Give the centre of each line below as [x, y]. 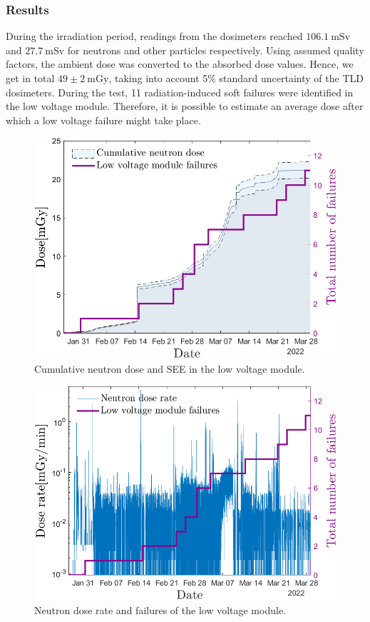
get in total [30, 78]
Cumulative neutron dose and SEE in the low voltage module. [170, 368]
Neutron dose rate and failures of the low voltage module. [160, 610]
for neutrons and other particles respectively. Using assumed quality [216, 50]
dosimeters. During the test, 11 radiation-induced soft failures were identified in [180, 92]
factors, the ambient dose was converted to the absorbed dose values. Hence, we [180, 64]
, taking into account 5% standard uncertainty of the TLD [236, 78]
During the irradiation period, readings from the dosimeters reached [154, 36]
